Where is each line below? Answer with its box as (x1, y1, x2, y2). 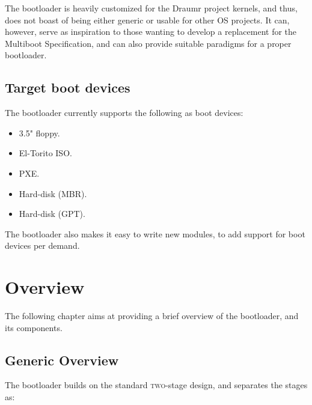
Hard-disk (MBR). (19, 187, 87, 199)
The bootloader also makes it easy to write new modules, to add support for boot (5, 227, 305, 240)
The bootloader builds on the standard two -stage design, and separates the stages (5, 379, 308, 391)
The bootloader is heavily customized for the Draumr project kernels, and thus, (5, 2, 298, 14)
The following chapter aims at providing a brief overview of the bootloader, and (5, 309, 299, 322)
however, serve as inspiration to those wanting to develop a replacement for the (5, 25, 297, 38)
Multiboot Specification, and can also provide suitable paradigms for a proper (5, 37, 292, 49)
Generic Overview (5, 350, 119, 369)
